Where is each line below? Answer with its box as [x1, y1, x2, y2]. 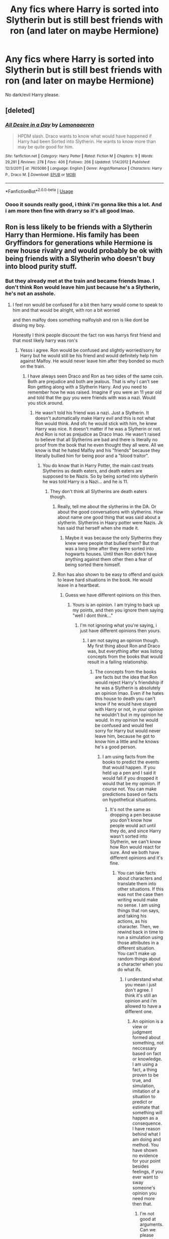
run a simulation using [117, 934, 163, 940]
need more [132, 1195, 155, 1201]
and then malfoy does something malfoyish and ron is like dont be [12, 317, 149, 323]
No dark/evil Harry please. [5, 91, 60, 98]
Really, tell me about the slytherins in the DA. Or [57, 503, 157, 509]
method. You [132, 1141, 159, 1148]
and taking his [117, 913, 147, 919]
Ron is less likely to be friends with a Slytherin [5, 223, 152, 231]
